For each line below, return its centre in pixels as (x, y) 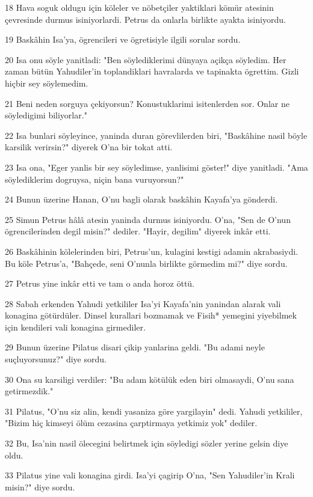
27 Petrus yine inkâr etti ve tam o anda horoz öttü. (100, 283)
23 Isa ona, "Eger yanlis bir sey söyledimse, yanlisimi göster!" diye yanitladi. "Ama (156, 167)
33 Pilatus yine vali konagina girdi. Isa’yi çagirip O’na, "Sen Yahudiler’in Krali (150, 475)
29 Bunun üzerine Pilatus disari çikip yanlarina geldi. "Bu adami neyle (135, 347)
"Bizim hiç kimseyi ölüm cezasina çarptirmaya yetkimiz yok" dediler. (131, 423)
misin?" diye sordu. (40, 486)
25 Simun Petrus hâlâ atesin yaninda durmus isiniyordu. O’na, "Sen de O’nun (148, 219)
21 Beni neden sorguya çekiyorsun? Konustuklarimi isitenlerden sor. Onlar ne (147, 103)
